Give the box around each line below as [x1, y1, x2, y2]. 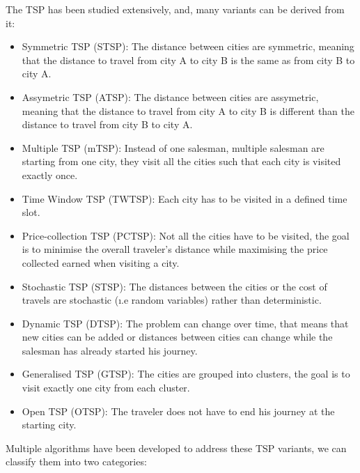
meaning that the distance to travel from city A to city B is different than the [22, 103, 354, 118]
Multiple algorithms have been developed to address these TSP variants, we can [6, 440, 347, 455]
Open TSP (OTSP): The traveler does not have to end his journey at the [22, 403, 335, 418]
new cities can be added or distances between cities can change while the [22, 329, 333, 344]
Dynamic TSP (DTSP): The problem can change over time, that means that [22, 316, 349, 330]
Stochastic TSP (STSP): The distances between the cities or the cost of [22, 279, 327, 293]
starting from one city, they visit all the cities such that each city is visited [22, 154, 341, 169]
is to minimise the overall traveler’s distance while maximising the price [22, 242, 328, 256]
